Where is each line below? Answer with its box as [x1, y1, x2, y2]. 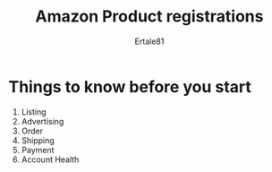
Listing [21, 106, 47, 117]
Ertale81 [134, 36, 165, 47]
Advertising [21, 116, 64, 126]
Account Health [21, 154, 80, 165]
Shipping [21, 134, 55, 145]
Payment [21, 144, 55, 155]
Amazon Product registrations [35, 6, 264, 27]
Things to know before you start [8, 76, 252, 97]
